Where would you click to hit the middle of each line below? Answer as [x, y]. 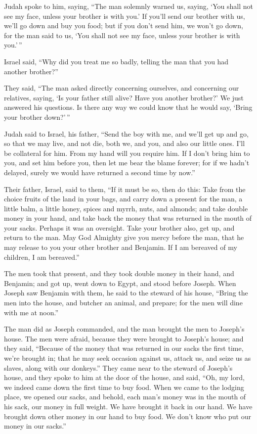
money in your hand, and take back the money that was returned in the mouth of [128, 218]
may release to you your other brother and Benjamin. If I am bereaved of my [121, 247]
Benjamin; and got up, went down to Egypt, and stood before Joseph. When [120, 283]
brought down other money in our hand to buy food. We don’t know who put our [128, 416]
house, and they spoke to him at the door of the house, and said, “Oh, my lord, [124, 377]
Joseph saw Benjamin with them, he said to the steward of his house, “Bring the [126, 293]
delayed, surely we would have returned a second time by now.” [100, 172]
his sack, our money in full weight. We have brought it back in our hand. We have [128, 406]
